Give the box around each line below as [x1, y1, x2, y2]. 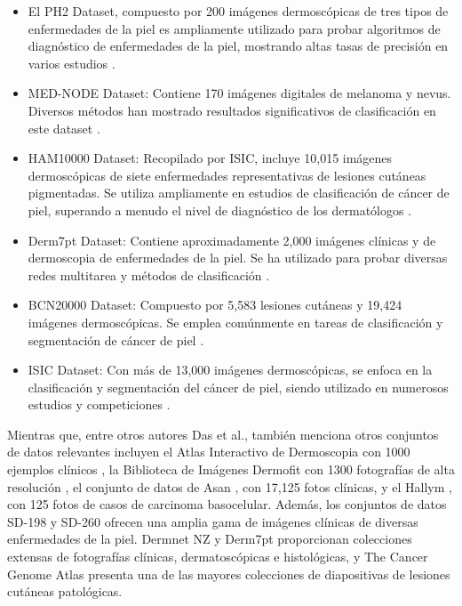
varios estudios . [28, 53, 115, 72]
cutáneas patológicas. [7, 582, 123, 601]
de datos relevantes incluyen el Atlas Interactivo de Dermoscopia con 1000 [7, 442, 410, 461]
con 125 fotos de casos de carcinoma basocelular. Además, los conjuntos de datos [7, 495, 447, 513]
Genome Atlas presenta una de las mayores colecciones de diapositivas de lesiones [7, 564, 450, 583]
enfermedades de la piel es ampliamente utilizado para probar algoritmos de [28, 19, 441, 37]
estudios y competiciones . [28, 395, 171, 414]
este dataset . [28, 118, 100, 137]
